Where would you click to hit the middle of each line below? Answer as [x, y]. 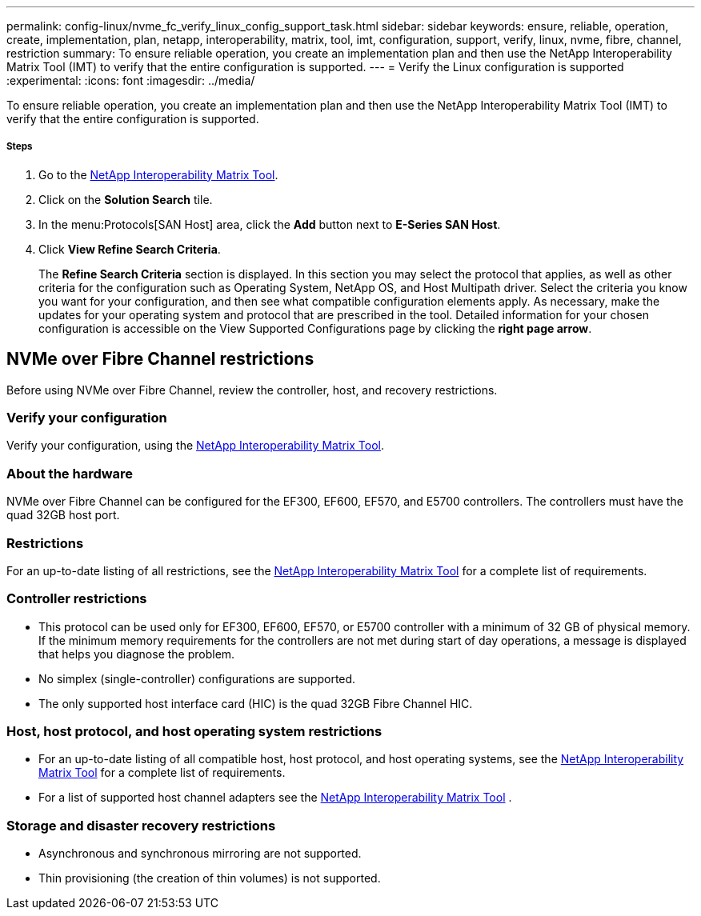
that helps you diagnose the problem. [137, 654]
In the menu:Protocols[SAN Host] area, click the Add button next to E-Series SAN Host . [270, 224]
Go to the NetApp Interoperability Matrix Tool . [158, 174]
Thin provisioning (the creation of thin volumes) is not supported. [210, 878]
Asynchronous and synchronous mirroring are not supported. [200, 854]
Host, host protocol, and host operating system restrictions [194, 731]
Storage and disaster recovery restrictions [141, 825]
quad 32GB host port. [63, 515]
